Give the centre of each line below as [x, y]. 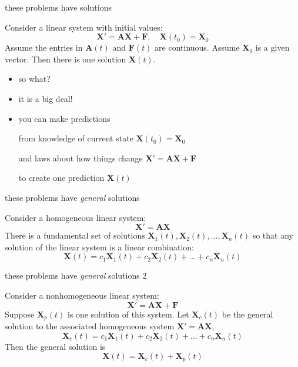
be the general [247, 314]
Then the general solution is [55, 346]
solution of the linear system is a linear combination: [99, 247]
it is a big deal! [46, 98]
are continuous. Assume [197, 47]
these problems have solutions [58, 7]
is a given [272, 47]
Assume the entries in [44, 47]
